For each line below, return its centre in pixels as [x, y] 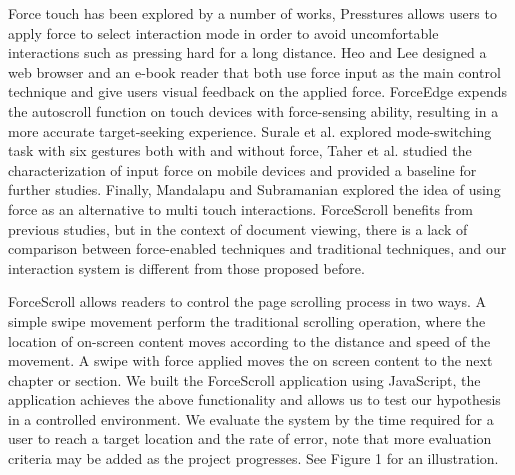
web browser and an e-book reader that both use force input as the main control [254, 71]
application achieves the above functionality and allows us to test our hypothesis [254, 399]
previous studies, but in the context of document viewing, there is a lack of [238, 228]
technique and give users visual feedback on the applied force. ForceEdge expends [257, 91]
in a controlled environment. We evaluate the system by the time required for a [251, 418]
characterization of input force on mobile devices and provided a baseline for [242, 169]
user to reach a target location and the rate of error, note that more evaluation [250, 438]
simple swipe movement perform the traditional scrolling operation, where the [247, 320]
